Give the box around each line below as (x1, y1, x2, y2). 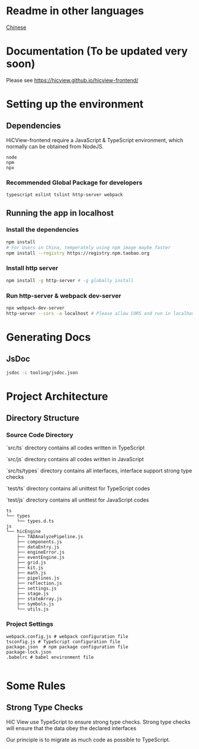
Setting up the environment (6, 98, 144, 111)
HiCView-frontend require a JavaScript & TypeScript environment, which (6, 136, 184, 143)
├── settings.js (17, 586, 57, 592)
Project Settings (6, 620, 53, 628)
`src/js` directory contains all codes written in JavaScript (6, 456, 144, 463)
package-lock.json (6, 649, 52, 655)
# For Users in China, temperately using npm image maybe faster (6, 245, 171, 250)
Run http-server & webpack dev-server (6, 291, 121, 300)
